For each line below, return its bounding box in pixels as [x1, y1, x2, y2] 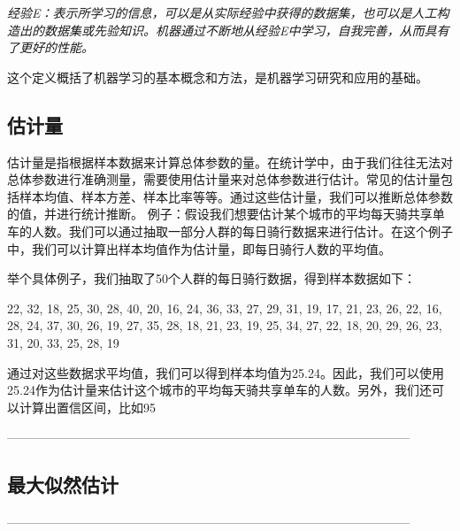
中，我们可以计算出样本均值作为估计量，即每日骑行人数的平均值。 [7, 239, 391, 258]
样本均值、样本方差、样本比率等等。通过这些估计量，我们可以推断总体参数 [19, 187, 453, 205]
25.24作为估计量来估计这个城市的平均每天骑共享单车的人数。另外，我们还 [7, 381, 432, 399]
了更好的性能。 [7, 38, 94, 57]
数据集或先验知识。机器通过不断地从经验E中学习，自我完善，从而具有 [43, 20, 449, 39]
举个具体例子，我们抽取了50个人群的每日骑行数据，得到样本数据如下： [7, 269, 416, 288]
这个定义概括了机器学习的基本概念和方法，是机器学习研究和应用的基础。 [7, 67, 428, 86]
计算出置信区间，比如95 [19, 397, 156, 416]
